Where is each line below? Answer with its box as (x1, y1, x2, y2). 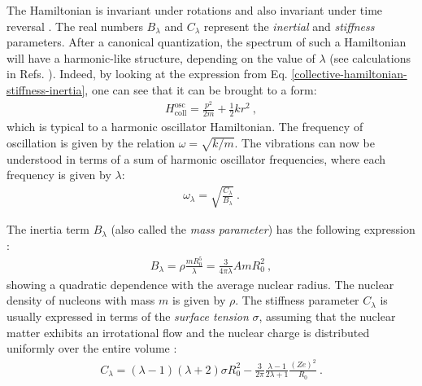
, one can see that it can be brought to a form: (85, 81, 317, 98)
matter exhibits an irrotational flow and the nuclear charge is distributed (7, 323, 370, 340)
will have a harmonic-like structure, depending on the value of (7, 49, 315, 66)
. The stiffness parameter (235, 292, 359, 309)
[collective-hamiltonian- (291, 65, 407, 82)
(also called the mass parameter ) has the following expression (111, 221, 415, 238)
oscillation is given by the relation (7, 134, 176, 151)
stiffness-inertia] (7, 81, 85, 98)
